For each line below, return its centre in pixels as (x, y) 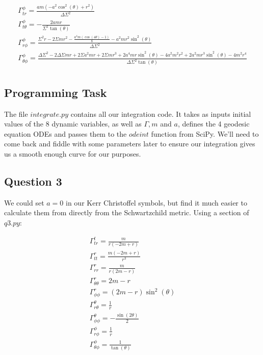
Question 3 (33, 181)
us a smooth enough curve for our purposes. (73, 153)
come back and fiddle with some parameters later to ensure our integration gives (130, 144)
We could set (24, 202)
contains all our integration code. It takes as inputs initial (161, 113)
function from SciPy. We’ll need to (205, 133)
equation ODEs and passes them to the (65, 133)
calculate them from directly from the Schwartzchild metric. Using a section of (127, 212)
